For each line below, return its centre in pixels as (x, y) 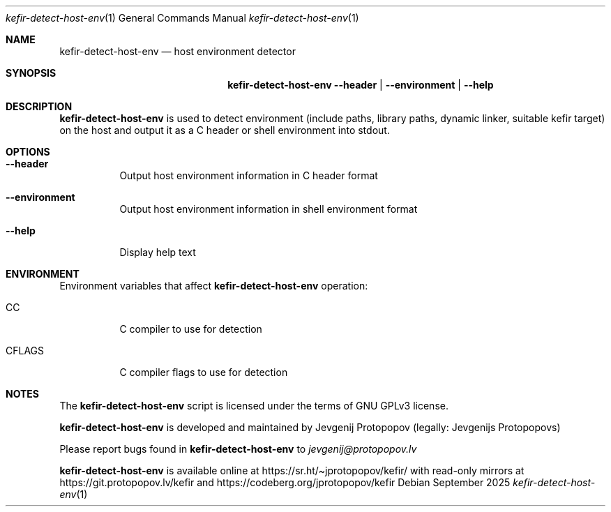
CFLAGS (25, 351)
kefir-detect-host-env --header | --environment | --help (361, 85)
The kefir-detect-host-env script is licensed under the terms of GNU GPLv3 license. (254, 406)
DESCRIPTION (39, 106)
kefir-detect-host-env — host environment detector (178, 51)
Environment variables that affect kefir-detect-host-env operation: (214, 286)
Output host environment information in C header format (249, 175)
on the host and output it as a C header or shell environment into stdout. (225, 130)
